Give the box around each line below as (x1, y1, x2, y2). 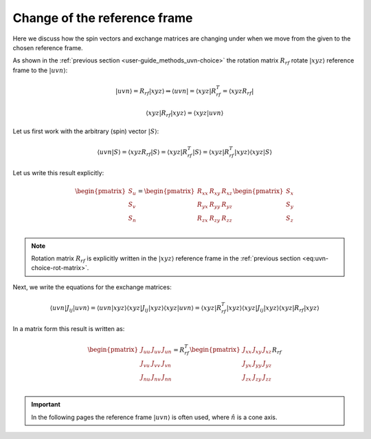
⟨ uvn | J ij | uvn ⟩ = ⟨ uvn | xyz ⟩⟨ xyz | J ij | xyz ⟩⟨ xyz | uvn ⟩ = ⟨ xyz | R (49, 304, 222, 313)
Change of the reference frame (12, 10, 193, 25)
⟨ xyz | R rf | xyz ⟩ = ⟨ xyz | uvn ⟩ (145, 109, 224, 119)
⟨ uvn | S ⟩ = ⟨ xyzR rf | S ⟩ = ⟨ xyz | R (97, 148, 188, 157)
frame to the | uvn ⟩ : (12, 66, 68, 74)
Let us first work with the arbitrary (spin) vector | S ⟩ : (12, 127, 159, 135)
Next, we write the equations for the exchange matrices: (12, 282, 172, 291)
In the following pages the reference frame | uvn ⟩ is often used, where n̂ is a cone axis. (31, 413, 278, 421)
